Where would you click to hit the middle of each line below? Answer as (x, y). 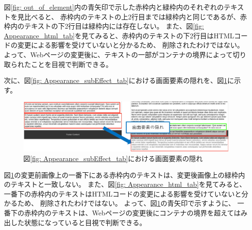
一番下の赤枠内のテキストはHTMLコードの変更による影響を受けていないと (123, 193)
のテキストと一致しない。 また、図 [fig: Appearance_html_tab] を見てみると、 (125, 184)
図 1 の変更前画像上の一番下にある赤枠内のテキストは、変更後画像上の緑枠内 (125, 174)
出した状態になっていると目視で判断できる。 (75, 222)
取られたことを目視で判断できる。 (58, 64)
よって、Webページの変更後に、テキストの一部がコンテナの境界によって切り (125, 54)
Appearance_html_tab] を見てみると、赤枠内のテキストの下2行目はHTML (119, 35)
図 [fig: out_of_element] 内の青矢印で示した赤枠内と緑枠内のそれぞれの (114, 7)
